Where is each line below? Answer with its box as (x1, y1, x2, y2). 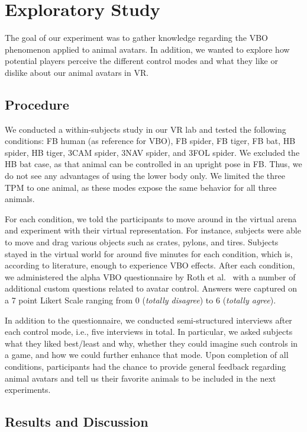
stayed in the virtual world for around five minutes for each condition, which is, (5, 247, 293, 260)
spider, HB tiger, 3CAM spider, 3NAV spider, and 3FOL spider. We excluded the (5, 146, 300, 158)
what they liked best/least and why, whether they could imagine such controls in (5, 337, 298, 349)
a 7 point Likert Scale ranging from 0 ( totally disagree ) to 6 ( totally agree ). (5, 294, 276, 306)
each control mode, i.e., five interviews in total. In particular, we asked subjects (5, 325, 293, 338)
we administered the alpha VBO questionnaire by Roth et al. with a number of (5, 270, 296, 283)
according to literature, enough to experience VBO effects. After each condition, (5, 259, 295, 271)
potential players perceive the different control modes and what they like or (5, 55, 278, 67)
